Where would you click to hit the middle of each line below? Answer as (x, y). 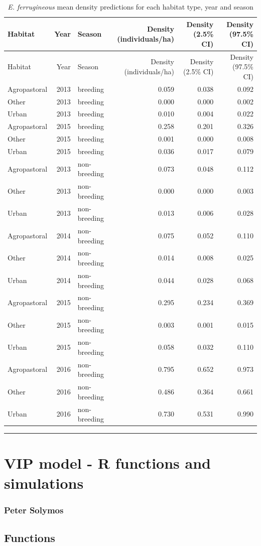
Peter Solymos (34, 510)
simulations (44, 483)
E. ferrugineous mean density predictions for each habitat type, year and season (130, 7)
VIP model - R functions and (107, 463)
